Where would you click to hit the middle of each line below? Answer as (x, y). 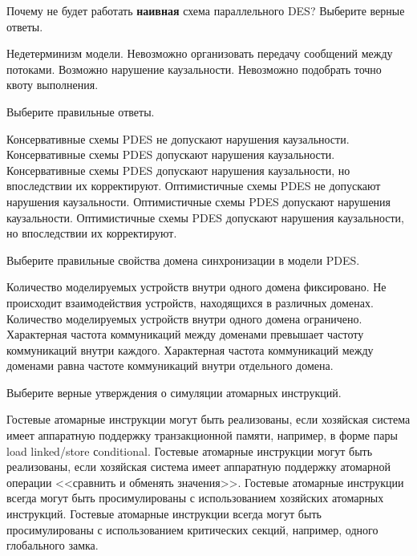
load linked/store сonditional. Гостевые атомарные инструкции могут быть (190, 450)
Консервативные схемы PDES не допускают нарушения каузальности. (178, 138)
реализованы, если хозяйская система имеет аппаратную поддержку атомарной (198, 467)
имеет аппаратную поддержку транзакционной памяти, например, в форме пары (202, 435)
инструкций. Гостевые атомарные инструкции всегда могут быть (164, 514)
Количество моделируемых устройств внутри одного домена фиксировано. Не (196, 287)
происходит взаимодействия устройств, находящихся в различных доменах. (190, 302)
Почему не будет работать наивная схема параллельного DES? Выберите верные (206, 10)
